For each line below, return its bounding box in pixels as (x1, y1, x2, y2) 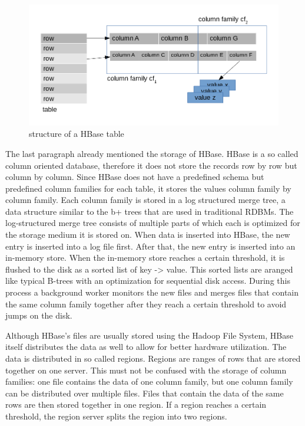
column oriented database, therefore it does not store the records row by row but (5, 159, 297, 171)
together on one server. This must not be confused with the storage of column (5, 363, 287, 376)
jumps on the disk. (5, 309, 72, 322)
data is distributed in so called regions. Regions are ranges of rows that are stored (5, 352, 301, 365)
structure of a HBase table (29, 127, 124, 140)
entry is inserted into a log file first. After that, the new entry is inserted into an (5, 240, 296, 252)
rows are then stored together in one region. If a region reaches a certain (5, 398, 267, 411)
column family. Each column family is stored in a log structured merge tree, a (5, 194, 286, 206)
